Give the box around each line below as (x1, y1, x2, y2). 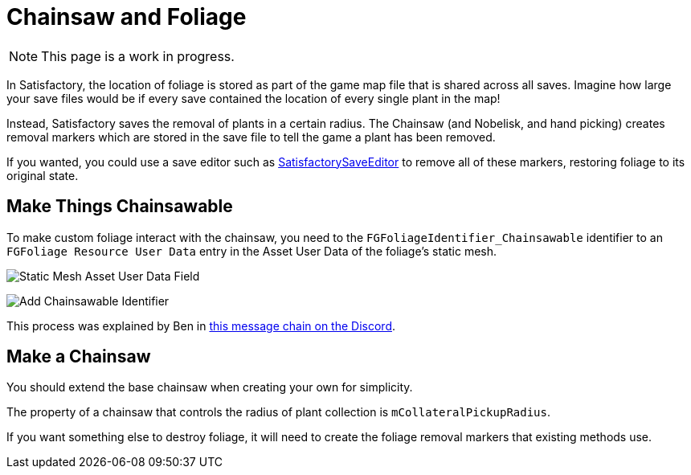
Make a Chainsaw (6, 346, 151, 367)
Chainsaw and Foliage (6, 3, 247, 31)
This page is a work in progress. (41, 47, 235, 64)
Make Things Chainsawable (6, 196, 233, 217)
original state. (6, 168, 79, 182)
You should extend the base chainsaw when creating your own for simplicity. (6, 380, 413, 395)
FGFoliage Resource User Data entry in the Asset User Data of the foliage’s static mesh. (6, 244, 497, 258)
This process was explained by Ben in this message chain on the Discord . (6, 318, 396, 333)
